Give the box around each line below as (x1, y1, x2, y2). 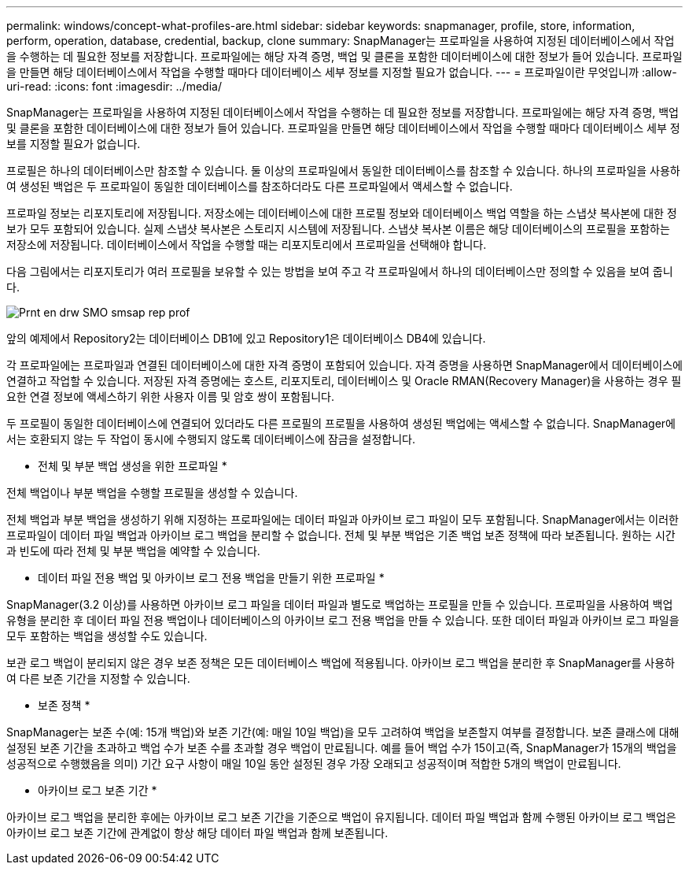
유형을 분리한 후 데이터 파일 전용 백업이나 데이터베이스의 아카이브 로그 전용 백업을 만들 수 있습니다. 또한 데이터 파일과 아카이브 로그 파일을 (6, 613, 680, 627)
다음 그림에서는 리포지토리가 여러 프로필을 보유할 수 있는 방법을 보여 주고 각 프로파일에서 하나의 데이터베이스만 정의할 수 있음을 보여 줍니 (6, 265, 673, 278)
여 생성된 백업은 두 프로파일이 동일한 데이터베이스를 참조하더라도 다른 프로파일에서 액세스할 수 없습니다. (6, 180, 513, 193)
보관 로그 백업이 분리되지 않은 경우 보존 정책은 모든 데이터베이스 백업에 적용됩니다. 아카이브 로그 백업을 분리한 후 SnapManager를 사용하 (6, 656, 675, 669)
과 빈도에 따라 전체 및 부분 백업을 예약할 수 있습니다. (6, 544, 260, 558)
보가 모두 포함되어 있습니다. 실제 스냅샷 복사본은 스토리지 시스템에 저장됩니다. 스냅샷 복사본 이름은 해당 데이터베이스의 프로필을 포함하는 (6, 222, 670, 235)
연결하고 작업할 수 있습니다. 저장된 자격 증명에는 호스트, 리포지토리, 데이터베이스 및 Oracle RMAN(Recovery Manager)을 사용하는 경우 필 (6, 374, 682, 387)
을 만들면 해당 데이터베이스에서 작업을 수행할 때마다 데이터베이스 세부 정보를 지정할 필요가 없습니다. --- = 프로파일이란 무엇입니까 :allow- (6, 65, 677, 79)
